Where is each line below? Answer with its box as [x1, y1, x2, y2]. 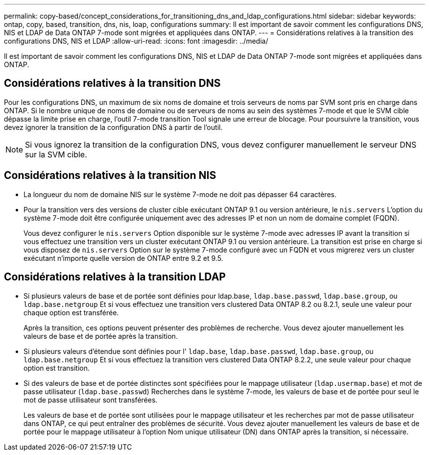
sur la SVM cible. [25, 149, 87, 159]
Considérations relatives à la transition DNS [4, 77, 221, 90]
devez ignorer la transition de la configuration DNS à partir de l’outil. [4, 123, 223, 131]
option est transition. [24, 363, 90, 372]
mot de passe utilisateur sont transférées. [24, 395, 158, 404]
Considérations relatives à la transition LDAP [4, 271, 226, 283]
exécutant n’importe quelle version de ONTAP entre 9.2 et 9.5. [24, 253, 223, 262]
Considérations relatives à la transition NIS [4, 169, 216, 182]
